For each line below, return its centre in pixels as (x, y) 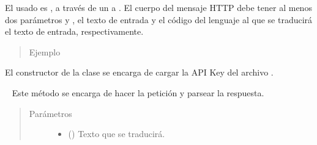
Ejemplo (45, 51)
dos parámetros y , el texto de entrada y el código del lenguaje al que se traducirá (159, 19)
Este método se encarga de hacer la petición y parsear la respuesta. (138, 92)
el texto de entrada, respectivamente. (74, 31)
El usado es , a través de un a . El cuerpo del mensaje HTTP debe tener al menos (158, 7)
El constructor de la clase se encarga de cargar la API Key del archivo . (139, 72)
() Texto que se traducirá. (117, 134)
